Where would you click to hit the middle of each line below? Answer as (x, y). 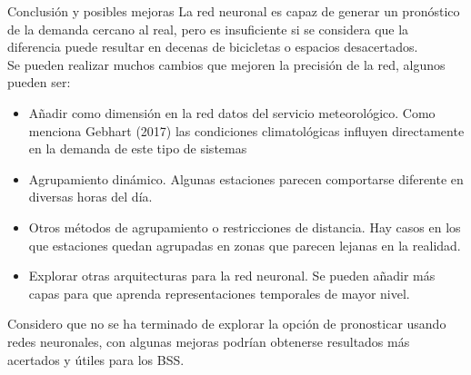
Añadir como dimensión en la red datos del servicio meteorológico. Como (232, 112)
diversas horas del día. (90, 197)
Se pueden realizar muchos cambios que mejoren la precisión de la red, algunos (226, 64)
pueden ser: (39, 82)
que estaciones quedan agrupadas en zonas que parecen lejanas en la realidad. (245, 245)
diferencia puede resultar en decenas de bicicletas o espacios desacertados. (213, 47)
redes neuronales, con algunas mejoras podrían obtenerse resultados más (209, 341)
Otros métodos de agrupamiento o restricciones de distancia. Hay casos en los (245, 227)
